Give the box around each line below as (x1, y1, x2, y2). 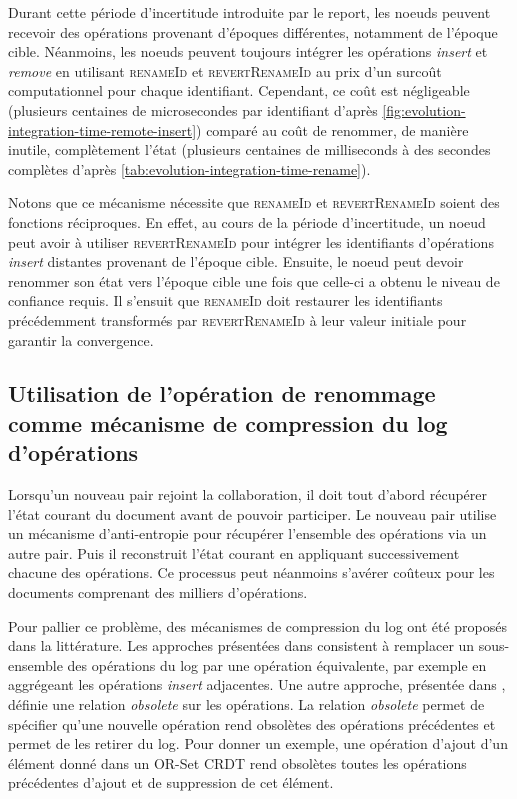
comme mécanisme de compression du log (8, 407, 448, 438)
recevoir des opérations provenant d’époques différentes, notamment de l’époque (8, 21, 498, 42)
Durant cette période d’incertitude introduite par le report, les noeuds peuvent (8, 2, 491, 22)
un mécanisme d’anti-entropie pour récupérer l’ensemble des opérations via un (8, 523, 487, 544)
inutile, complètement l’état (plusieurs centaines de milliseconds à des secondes (8, 139, 491, 160)
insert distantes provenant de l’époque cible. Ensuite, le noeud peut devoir (8, 251, 464, 272)
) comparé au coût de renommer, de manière (196, 119, 469, 140)
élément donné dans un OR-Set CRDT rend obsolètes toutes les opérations (8, 752, 467, 773)
